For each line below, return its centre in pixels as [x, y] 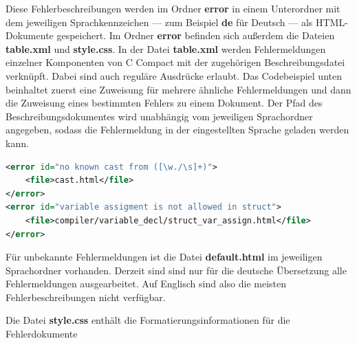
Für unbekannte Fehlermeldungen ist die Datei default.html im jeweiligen [164, 257]
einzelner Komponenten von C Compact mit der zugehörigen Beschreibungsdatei [175, 62]
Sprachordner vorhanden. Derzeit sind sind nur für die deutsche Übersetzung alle [176, 270]
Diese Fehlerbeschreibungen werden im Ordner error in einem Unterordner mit [173, 8]
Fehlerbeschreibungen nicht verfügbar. [86, 297]
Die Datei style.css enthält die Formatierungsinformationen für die [148, 320]
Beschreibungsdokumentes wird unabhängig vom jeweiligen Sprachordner [159, 116]
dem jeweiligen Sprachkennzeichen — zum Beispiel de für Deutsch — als [159, 22]
